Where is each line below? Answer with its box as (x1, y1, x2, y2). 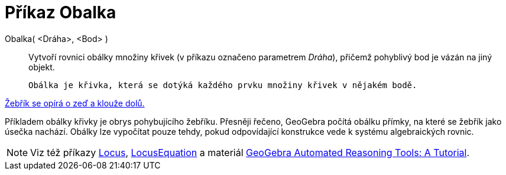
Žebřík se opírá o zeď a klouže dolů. (5, 98, 145, 108)
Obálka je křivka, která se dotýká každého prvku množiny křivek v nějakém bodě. (28, 80, 417, 90)
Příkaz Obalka (5, 2, 116, 22)
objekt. (28, 61, 55, 72)
